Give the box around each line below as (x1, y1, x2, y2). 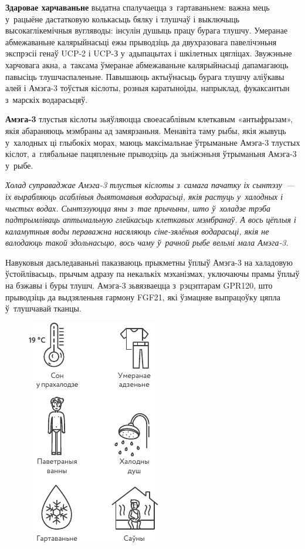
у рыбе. (5, 159, 33, 171)
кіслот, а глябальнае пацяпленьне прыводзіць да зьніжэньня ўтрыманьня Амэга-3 (5, 148, 297, 160)
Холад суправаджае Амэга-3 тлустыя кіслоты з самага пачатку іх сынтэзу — (5, 179, 295, 191)
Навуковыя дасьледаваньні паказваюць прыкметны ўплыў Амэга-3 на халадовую (5, 256, 293, 268)
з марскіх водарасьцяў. (5, 93, 88, 105)
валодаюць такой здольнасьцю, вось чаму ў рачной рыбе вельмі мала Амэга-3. (5, 236, 289, 249)
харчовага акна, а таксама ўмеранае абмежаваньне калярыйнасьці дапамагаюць (5, 58, 289, 71)
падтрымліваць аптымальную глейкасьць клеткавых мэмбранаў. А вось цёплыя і (5, 213, 296, 226)
